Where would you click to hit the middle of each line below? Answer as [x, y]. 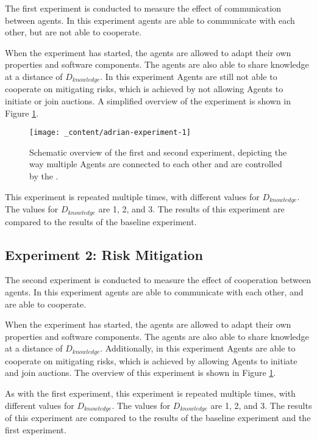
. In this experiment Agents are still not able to [189, 76]
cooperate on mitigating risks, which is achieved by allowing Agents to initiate [151, 360]
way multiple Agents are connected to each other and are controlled [156, 164]
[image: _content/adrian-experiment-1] [110, 133]
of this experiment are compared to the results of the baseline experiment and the [158, 417]
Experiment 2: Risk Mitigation [104, 254]
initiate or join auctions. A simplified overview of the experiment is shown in [148, 101]
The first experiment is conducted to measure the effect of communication [143, 8]
